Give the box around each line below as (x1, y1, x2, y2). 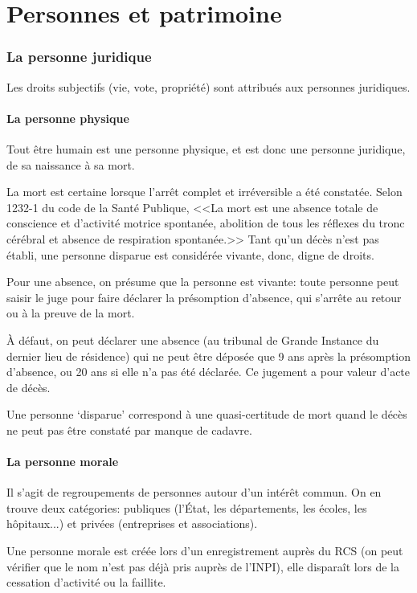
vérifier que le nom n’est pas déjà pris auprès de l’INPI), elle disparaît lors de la (6, 558, 399, 575)
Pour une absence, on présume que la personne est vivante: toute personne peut (6, 273, 399, 290)
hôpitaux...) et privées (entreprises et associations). (6, 515, 258, 532)
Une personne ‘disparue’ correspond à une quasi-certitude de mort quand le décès (6, 406, 407, 423)
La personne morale (6, 453, 119, 470)
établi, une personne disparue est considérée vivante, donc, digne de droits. (6, 246, 374, 263)
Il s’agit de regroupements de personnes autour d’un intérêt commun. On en (6, 484, 382, 501)
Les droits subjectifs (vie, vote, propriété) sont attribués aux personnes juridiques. (6, 78, 411, 95)
